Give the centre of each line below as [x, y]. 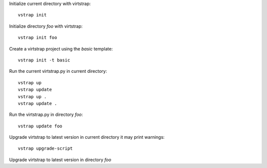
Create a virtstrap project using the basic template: [61, 49]
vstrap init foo [38, 38]
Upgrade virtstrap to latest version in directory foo [60, 160]
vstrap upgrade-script [45, 148]
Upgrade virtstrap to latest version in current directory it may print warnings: [87, 137]
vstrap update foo [40, 126]
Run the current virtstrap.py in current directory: [58, 71]
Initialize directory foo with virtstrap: [46, 26]
